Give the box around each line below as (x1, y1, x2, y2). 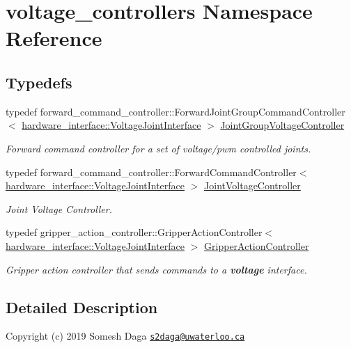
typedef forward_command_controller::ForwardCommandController (6, 164, 297, 179)
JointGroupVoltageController (220, 118, 345, 132)
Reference (6, 24, 102, 52)
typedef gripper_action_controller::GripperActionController (6, 225, 263, 239)
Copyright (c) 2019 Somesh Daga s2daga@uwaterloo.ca (6, 329, 245, 343)
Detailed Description (6, 296, 158, 317)
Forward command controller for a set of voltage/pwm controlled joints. (6, 141, 311, 155)
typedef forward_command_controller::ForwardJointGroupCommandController (6, 104, 345, 118)
